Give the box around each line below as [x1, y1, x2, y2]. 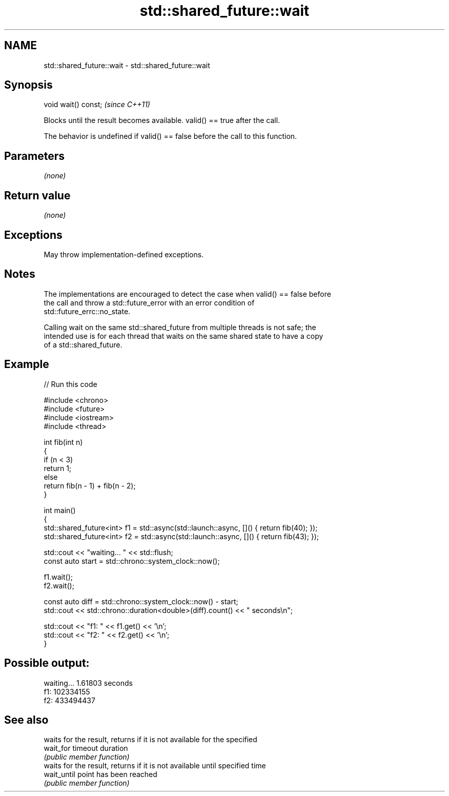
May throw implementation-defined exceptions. [44, 250, 204, 259]
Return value [4, 189, 71, 202]
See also [4, 713, 49, 726]
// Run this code [44, 379, 97, 389]
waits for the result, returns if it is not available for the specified [44, 735, 257, 744]
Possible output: [4, 657, 90, 670]
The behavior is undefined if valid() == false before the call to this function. [44, 132, 297, 141]
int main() [44, 505, 76, 515]
